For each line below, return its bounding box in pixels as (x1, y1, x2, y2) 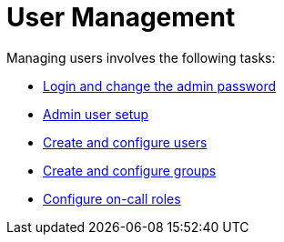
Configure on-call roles (43, 190, 181, 207)
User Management (6, 2, 236, 33)
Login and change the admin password (43, 77, 277, 94)
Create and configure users (43, 134, 208, 150)
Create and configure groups (43, 162, 217, 178)
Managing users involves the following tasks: (6, 49, 276, 66)
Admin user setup (43, 106, 149, 122)
